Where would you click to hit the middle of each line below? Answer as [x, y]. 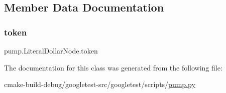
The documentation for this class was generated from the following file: [113, 67]
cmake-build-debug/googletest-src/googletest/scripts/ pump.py [100, 84]
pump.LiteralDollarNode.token [51, 50]
